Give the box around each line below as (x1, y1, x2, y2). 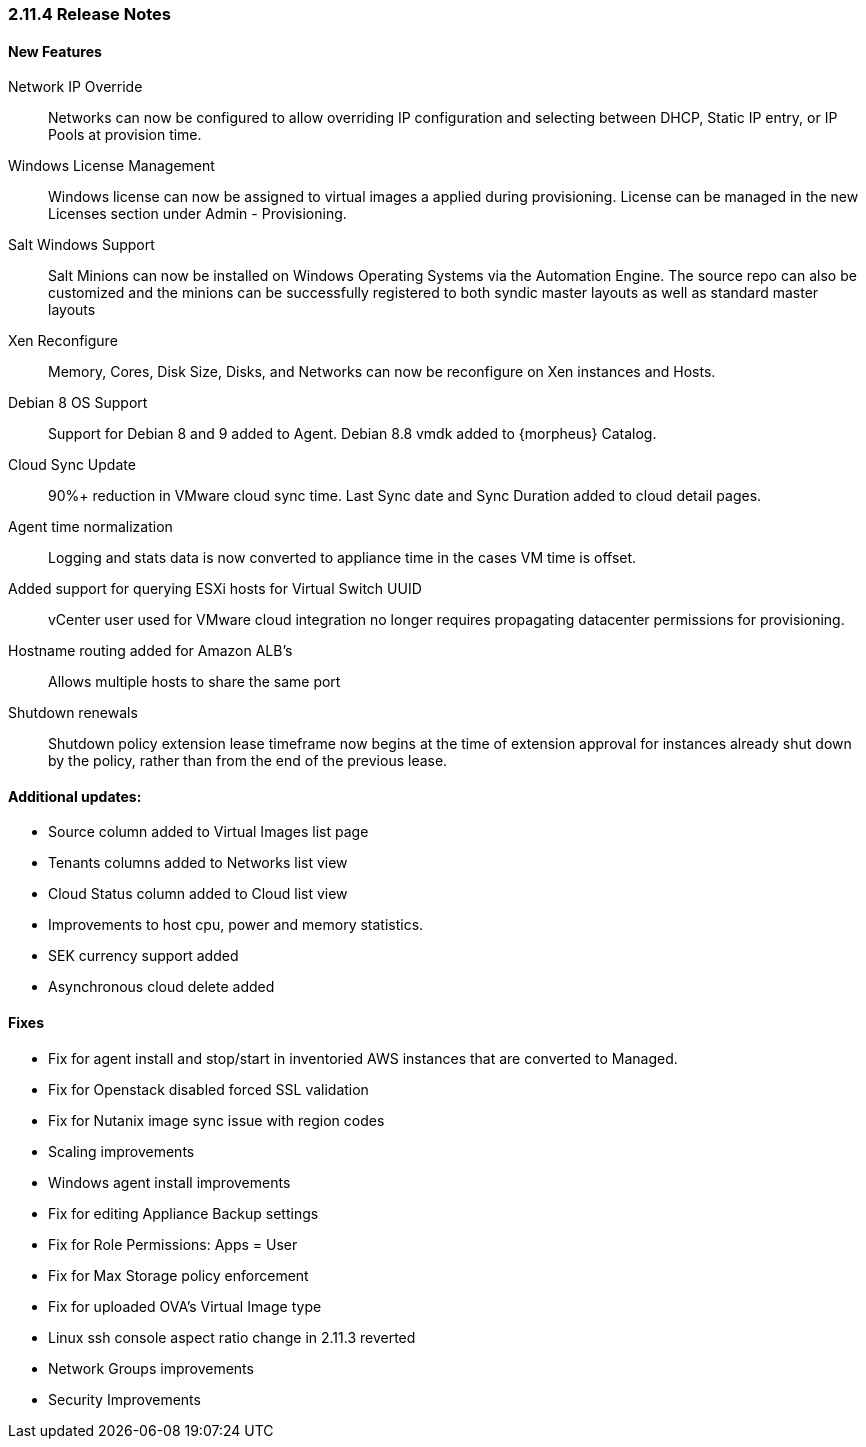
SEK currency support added (48, 947, 239, 965)
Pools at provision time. (48, 126, 202, 144)
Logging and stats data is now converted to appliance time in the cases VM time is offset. (48, 549, 637, 567)
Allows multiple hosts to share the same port (48, 673, 341, 691)
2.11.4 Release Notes (8, 4, 171, 24)
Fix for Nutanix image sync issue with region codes (48, 1111, 385, 1129)
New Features (8, 42, 102, 60)
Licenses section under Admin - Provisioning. (48, 205, 347, 223)
